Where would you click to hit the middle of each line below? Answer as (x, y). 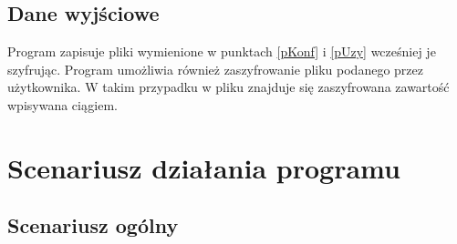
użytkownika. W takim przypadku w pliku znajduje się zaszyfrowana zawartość (228, 87)
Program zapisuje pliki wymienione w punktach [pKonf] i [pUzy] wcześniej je (222, 51)
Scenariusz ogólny (93, 225)
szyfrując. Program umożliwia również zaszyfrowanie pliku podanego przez (215, 69)
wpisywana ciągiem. (63, 104)
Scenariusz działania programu (204, 167)
